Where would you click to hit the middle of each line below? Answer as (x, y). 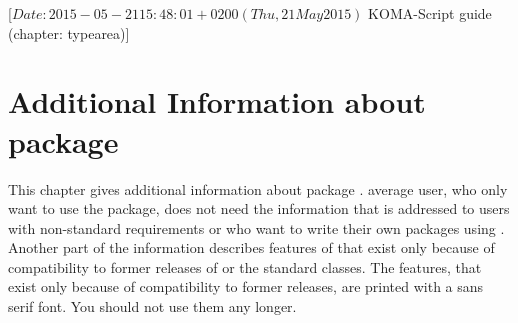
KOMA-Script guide (430, 13)
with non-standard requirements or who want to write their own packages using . (256, 227)
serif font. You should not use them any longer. (152, 306)
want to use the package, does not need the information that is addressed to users (259, 208)
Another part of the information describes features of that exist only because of (251, 247)
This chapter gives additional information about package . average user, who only (258, 188)
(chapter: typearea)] (69, 32)
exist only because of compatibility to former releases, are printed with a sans (246, 286)
